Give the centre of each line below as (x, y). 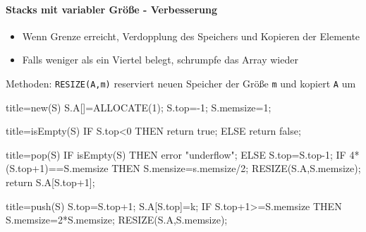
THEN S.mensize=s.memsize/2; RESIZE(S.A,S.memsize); (236, 168)
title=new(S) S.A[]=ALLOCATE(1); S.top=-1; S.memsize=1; (139, 107)
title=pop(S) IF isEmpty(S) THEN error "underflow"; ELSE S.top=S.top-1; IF (176, 154)
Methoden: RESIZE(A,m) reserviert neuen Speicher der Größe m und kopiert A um (181, 83)
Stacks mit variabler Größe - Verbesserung (112, 9)
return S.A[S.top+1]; (50, 182)
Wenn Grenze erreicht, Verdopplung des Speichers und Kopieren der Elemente (191, 36)
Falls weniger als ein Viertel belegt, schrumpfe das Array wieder (160, 60)
